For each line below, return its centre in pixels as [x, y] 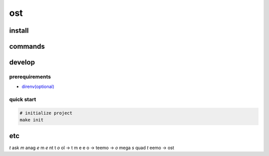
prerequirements [30, 77]
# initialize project [46, 113]
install [19, 31]
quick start [23, 99]
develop [22, 62]
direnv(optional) [38, 86]
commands [27, 46]
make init [32, 120]
